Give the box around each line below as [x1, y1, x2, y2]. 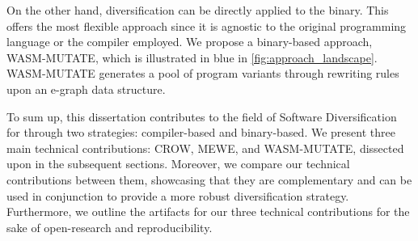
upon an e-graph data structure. [6, 80, 166, 97]
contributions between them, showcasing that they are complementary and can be [6, 171, 412, 188]
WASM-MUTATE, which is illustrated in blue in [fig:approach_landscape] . [6, 49, 378, 66]
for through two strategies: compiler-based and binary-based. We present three [6, 124, 395, 141]
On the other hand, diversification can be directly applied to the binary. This [6, 2, 389, 18]
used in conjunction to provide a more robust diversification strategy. [6, 187, 349, 204]
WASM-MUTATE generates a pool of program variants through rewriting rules [6, 65, 399, 82]
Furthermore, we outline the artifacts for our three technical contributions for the [6, 203, 410, 220]
